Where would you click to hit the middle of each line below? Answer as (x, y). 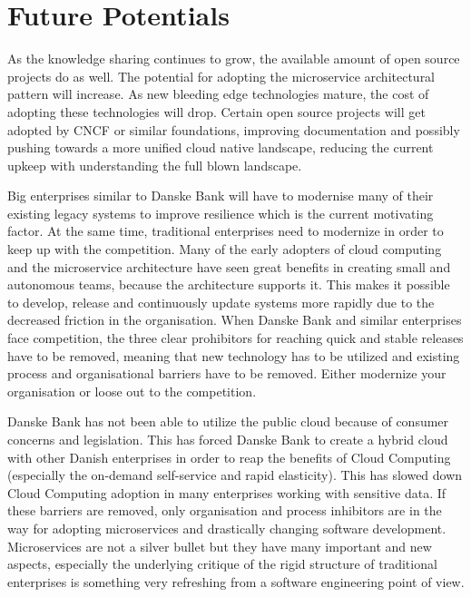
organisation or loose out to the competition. (132, 391)
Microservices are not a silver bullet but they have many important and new (220, 546)
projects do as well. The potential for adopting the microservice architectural (221, 76)
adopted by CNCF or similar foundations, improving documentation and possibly (234, 129)
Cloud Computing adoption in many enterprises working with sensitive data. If (227, 492)
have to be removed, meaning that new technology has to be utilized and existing (234, 355)
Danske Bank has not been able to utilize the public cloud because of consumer (228, 421)
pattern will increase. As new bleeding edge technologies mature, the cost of (218, 94)
